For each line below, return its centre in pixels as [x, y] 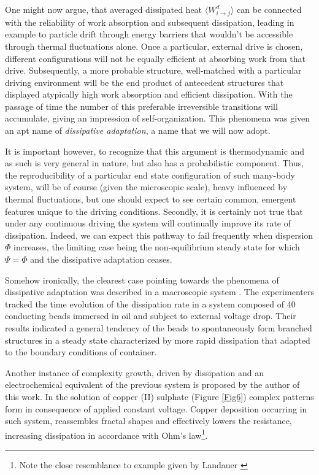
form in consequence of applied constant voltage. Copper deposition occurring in [156, 408]
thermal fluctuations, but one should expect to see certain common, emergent [151, 199]
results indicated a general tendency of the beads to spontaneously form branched [159, 327]
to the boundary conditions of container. [81, 352]
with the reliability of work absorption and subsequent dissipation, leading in [150, 22]
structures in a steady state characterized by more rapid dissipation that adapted [158, 340]
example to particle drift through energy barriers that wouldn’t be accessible [149, 34]
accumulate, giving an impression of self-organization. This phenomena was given [158, 118]
